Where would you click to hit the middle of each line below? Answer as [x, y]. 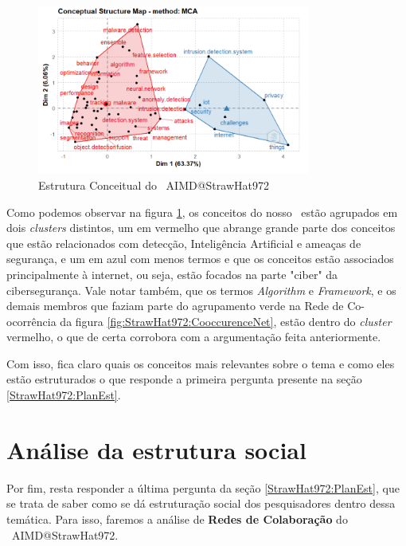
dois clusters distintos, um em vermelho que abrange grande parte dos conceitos [201, 228]
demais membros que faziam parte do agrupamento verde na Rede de [175, 306]
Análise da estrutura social [156, 449]
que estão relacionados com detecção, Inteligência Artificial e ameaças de [184, 243]
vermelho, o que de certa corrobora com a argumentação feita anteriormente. [194, 337]
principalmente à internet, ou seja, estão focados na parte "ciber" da [172, 274]
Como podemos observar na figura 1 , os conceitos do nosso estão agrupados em [202, 212]
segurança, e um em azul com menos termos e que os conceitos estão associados [200, 259]
